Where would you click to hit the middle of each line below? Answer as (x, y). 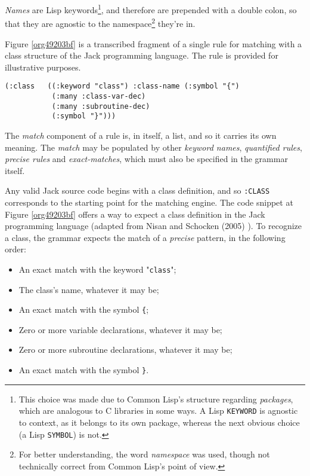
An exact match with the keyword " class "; (97, 269)
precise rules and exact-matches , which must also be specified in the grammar (146, 159)
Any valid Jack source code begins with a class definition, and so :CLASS (137, 190)
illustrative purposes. (43, 67)
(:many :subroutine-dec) (101, 106)
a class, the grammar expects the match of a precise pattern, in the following (145, 237)
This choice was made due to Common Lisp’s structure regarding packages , (156, 399)
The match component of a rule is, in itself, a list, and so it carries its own (141, 135)
